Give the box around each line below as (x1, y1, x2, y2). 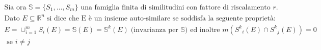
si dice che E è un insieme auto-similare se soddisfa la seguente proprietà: (46, 14, 276, 22)
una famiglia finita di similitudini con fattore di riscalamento (81, 4, 271, 11)
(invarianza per (130, 26, 178, 33)
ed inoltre (190, 26, 220, 33)
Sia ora (4, 4, 26, 11)
